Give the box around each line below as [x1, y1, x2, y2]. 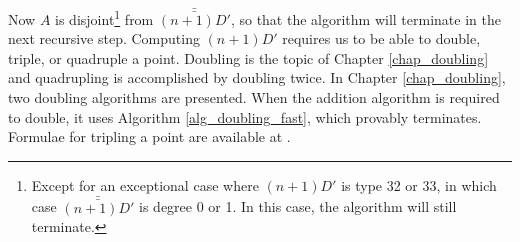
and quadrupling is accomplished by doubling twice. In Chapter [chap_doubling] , [8, 67, 506, 88]
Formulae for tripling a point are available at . [8, 126, 291, 147]
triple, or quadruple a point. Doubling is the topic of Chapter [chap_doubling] [8, 47, 489, 68]
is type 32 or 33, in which [341, 174, 497, 195]
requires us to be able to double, [282, 28, 481, 49]
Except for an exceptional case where [31, 174, 259, 195]
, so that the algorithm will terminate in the [230, 8, 501, 29]
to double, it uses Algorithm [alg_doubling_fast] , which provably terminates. [8, 106, 482, 127]
